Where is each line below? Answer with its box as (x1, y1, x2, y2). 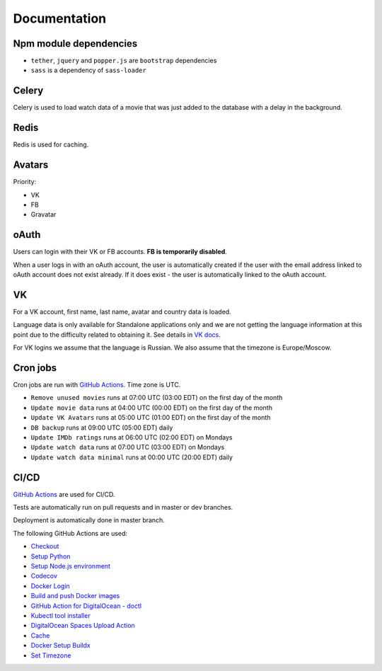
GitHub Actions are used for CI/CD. (13, 490, 115, 498)
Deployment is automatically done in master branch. (13, 516, 166, 524)
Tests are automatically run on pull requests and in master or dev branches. (13, 503, 233, 512)
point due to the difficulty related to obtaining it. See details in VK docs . (13, 330, 221, 339)
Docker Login (30, 581, 70, 590)
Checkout (30, 542, 59, 551)
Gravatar (30, 210, 57, 219)
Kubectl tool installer (30, 611, 91, 619)
